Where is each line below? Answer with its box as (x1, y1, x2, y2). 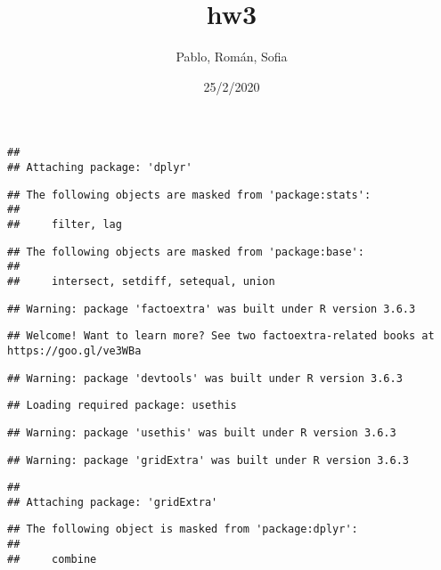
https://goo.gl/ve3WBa (7, 344, 142, 357)
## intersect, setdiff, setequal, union (7, 274, 275, 288)
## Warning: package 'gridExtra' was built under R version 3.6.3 (7, 453, 410, 467)
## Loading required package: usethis (7, 399, 237, 412)
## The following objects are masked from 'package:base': (7, 245, 364, 258)
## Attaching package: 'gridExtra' (7, 495, 218, 509)
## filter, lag (7, 217, 122, 231)
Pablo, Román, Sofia (176, 47, 288, 66)
